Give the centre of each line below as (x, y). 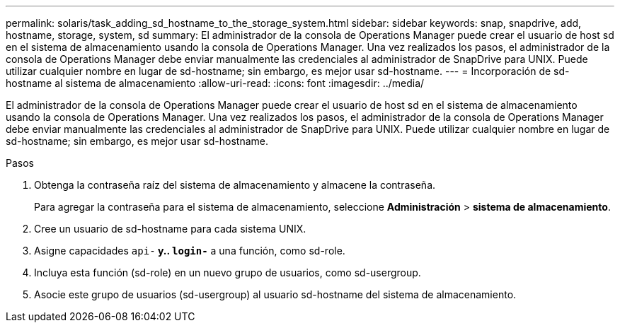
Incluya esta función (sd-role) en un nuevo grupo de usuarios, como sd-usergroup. (228, 273)
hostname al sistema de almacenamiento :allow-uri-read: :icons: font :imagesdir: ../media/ (215, 83)
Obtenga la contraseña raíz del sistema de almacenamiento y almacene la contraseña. (235, 185)
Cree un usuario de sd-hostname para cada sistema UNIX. (170, 229)
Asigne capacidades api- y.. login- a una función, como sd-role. (190, 251)
